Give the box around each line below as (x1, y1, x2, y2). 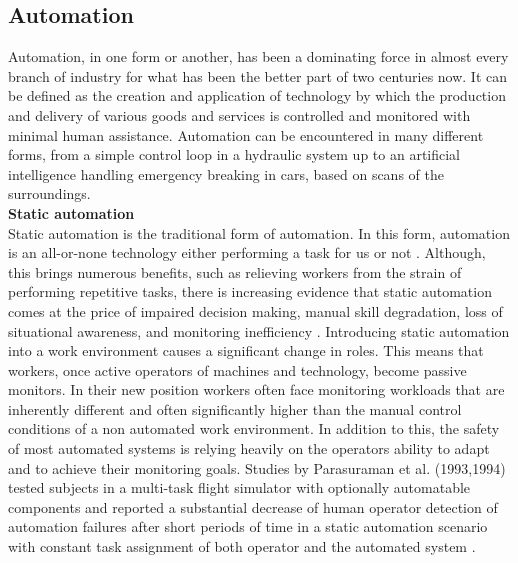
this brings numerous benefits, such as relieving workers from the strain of (8, 261, 462, 282)
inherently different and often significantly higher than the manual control (8, 398, 462, 419)
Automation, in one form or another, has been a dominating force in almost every (8, 46, 509, 67)
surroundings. (8, 183, 91, 204)
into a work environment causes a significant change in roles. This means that (8, 340, 484, 361)
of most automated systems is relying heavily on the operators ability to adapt (8, 438, 490, 459)
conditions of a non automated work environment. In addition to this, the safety (8, 418, 500, 439)
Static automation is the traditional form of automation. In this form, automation (8, 222, 510, 243)
